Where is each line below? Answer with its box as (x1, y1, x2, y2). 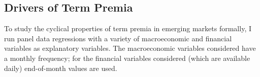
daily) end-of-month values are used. (4, 62, 117, 73)
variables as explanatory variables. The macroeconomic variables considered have (4, 43, 256, 53)
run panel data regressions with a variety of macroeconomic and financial (4, 33, 232, 43)
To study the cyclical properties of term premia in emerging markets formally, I (4, 23, 251, 34)
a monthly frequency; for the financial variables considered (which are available (4, 52, 250, 63)
